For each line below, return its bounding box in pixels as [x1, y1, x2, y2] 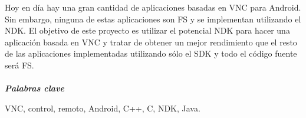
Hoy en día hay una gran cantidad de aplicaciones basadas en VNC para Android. [5, 1, 301, 13]
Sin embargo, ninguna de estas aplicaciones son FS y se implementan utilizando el [5, 12, 301, 25]
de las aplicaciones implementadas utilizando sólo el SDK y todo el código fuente [5, 47, 297, 60]
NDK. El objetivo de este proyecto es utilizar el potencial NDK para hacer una [5, 24, 290, 37]
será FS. [5, 58, 34, 71]
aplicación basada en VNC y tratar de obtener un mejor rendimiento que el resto [5, 35, 297, 48]
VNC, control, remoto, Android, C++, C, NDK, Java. [5, 101, 200, 114]
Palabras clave [5, 82, 65, 94]
